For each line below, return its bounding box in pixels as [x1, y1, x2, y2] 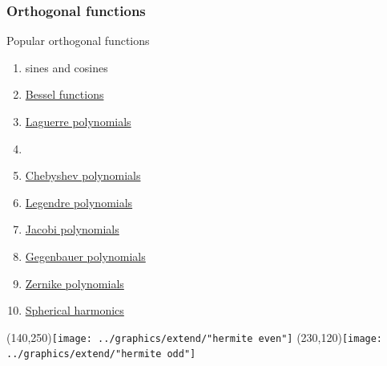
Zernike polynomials [25, 274, 124, 291]
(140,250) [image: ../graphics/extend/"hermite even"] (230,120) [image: [6, 328, 383, 345]
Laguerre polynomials [25, 113, 131, 129]
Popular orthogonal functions [6, 32, 150, 49]
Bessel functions [25, 86, 104, 103]
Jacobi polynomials [25, 221, 119, 238]
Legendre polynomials [25, 193, 133, 210]
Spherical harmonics [25, 302, 124, 319]
